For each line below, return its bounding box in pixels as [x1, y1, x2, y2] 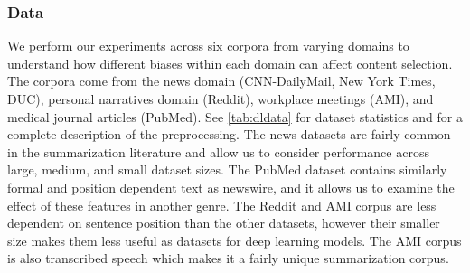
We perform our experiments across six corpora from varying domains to [7, 36, 409, 55]
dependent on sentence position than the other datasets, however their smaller [7, 213, 440, 232]
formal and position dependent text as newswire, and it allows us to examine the [7, 177, 455, 196]
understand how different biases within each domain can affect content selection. [7, 53, 453, 72]
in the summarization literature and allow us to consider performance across [7, 142, 429, 161]
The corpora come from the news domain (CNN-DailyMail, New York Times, [7, 71, 436, 90]
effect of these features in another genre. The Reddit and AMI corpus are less [7, 195, 437, 214]
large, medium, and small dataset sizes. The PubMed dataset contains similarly [7, 160, 447, 179]
